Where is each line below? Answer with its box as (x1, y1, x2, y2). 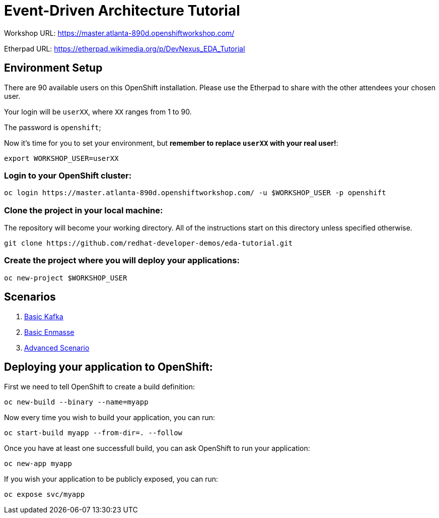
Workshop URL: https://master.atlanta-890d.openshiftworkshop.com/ (4, 28, 235, 37)
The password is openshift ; (4, 123, 101, 132)
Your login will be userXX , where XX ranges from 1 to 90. (4, 107, 192, 116)
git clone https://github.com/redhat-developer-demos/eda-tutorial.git (4, 239, 293, 248)
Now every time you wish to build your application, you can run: (4, 413, 215, 422)
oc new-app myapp (4, 459, 72, 468)
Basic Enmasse (24, 327, 75, 336)
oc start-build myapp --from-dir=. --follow (4, 428, 183, 437)
